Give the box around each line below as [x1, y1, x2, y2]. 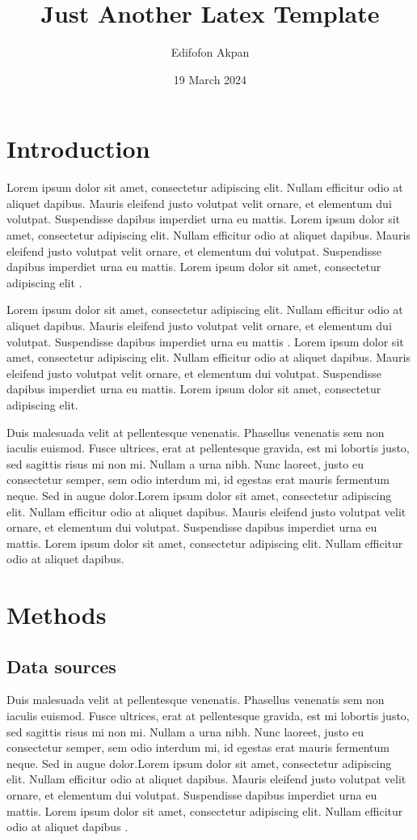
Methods [6, 598, 107, 631]
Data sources [6, 653, 116, 678]
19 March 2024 [173, 70, 247, 87]
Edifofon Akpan [171, 44, 250, 61]
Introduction [6, 132, 150, 165]
